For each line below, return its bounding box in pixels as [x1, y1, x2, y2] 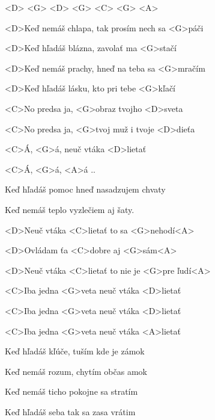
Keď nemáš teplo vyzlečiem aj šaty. [5, 203, 135, 215]
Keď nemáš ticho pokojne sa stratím [5, 385, 138, 398]
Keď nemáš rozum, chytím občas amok [5, 365, 147, 377]
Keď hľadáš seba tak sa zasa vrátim [5, 405, 136, 418]
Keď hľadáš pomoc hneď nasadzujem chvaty [5, 183, 166, 196]
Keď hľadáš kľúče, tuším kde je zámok [5, 345, 145, 357]
